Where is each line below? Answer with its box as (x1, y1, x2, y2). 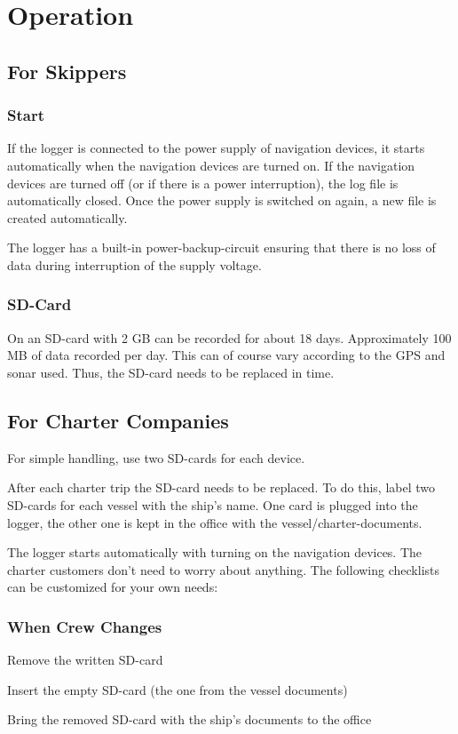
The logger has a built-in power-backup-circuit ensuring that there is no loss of (7, 238, 436, 257)
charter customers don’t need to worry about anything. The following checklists (7, 560, 440, 578)
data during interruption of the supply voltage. (7, 255, 262, 274)
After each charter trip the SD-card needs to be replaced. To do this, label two (7, 478, 436, 497)
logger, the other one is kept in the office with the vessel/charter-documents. (7, 513, 422, 531)
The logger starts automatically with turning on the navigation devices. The (7, 543, 422, 562)
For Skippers (7, 57, 127, 84)
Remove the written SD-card (7, 650, 163, 669)
